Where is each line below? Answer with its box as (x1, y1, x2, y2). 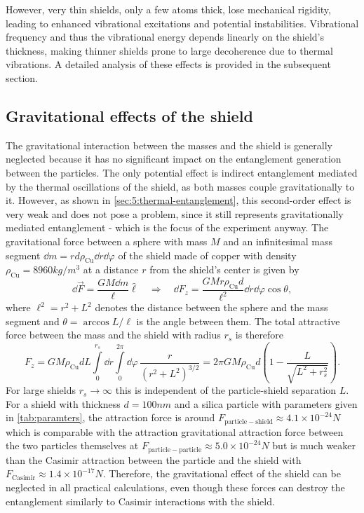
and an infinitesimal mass (223, 233, 333, 248)
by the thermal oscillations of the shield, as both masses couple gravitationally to (6, 179, 355, 193)
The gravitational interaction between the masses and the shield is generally (6, 137, 332, 152)
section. (6, 70, 38, 85)
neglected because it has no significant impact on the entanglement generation (6, 151, 342, 166)
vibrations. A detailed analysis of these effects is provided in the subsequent (6, 57, 331, 71)
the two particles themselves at (6, 438, 139, 453)
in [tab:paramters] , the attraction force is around (6, 410, 215, 425)
